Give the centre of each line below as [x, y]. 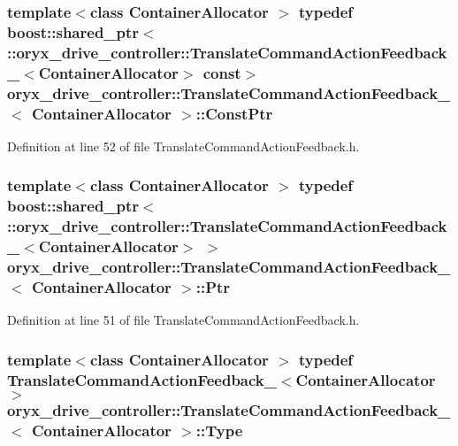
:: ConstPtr [234, 113]
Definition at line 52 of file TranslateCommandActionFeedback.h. [183, 146]
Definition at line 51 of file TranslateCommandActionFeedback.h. [183, 320]
